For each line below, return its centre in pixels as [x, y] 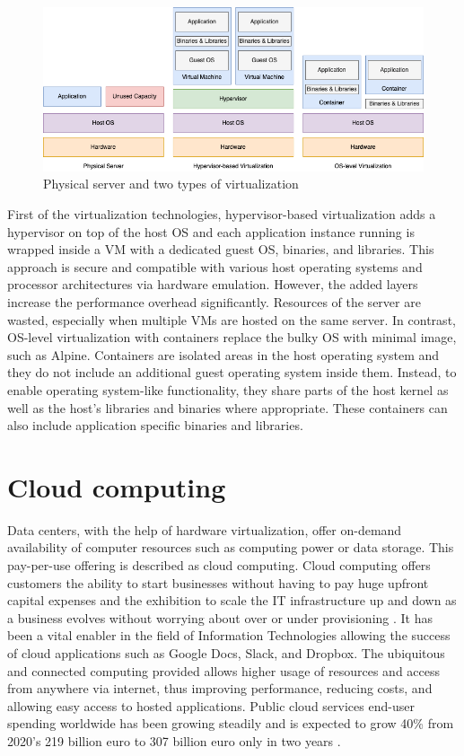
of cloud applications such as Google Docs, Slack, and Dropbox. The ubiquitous [226, 652]
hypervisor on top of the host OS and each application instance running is [211, 231]
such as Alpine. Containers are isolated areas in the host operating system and [223, 354]
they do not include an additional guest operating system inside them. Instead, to [232, 372]
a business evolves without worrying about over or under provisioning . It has [220, 617]
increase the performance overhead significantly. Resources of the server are [214, 301]
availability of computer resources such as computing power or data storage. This [231, 547]
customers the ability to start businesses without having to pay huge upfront [218, 582]
